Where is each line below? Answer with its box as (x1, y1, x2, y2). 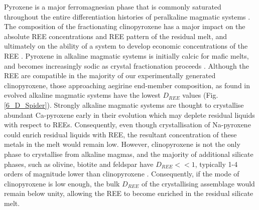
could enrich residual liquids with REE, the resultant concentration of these (4, 129, 237, 139)
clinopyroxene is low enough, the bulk (4, 178, 120, 188)
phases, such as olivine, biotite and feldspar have (4, 158, 154, 169)
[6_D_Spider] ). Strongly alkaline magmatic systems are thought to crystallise (4, 99, 244, 110)
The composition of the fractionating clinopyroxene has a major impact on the (4, 21, 245, 32)
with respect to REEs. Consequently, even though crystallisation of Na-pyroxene (4, 119, 251, 130)
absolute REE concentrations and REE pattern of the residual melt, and (4, 31, 227, 41)
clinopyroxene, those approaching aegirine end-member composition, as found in (4, 80, 250, 90)
